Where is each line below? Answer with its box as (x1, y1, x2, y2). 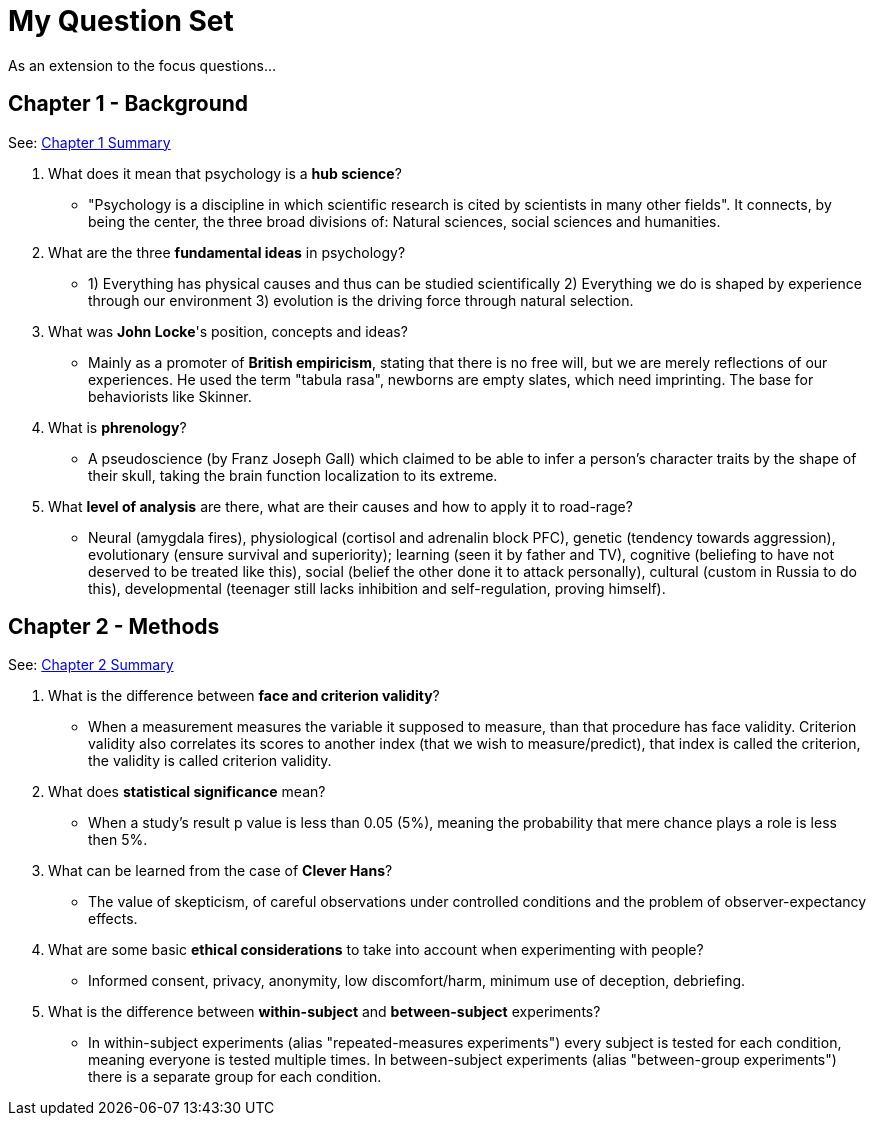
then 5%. (88, 831, 148, 849)
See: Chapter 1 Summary (8, 133, 171, 151)
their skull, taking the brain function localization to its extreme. (88, 466, 498, 484)
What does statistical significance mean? (48, 783, 326, 801)
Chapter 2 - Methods (8, 614, 220, 640)
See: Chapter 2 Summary (8, 656, 174, 674)
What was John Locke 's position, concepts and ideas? (48, 322, 408, 340)
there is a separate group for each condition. (88, 1068, 382, 1086)
